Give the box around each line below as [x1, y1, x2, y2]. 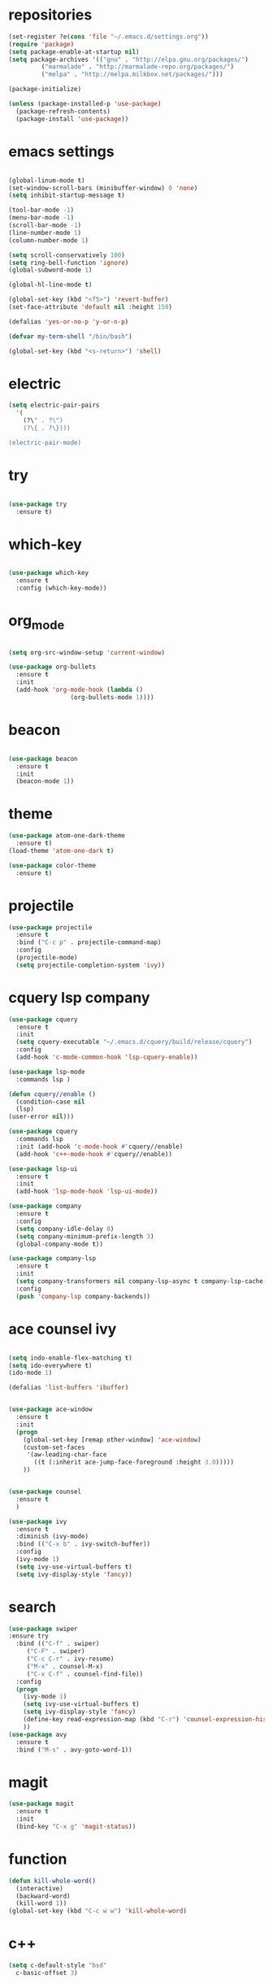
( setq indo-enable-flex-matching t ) [8, 1354, 132, 1362]
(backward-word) [15, 1892, 71, 1900]
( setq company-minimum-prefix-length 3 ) [15, 1232, 154, 1241]
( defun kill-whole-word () [8, 1877, 96, 1885]
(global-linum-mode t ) [8, 176, 85, 185]
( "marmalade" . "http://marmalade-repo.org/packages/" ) [41, 63, 234, 71]
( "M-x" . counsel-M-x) [26, 1662, 104, 1670]
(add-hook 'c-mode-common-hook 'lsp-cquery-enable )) [15, 1053, 198, 1062]
